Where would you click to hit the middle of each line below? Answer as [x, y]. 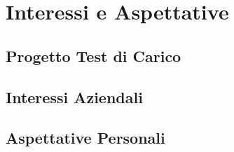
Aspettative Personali [85, 138]
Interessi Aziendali [74, 97]
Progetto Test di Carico [94, 55]
